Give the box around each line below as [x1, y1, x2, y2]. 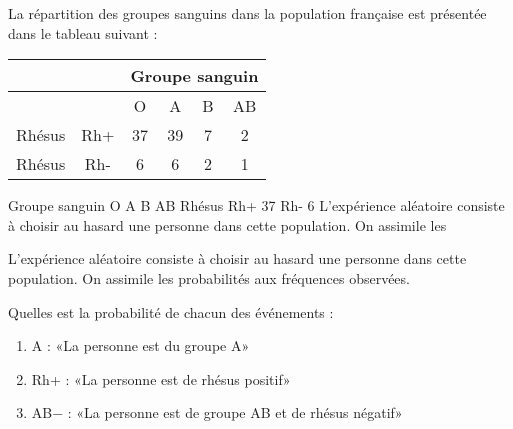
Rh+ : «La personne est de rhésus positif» [31, 368, 291, 389]
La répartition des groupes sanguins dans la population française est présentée [8, 3, 487, 23]
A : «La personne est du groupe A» [31, 335, 250, 356]
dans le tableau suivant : [8, 22, 158, 43]
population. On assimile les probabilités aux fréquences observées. [8, 267, 410, 288]
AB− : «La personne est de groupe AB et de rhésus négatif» [31, 402, 403, 423]
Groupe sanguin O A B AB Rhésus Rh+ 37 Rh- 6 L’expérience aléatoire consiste [8, 195, 505, 216]
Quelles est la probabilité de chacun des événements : [8, 301, 334, 322]
